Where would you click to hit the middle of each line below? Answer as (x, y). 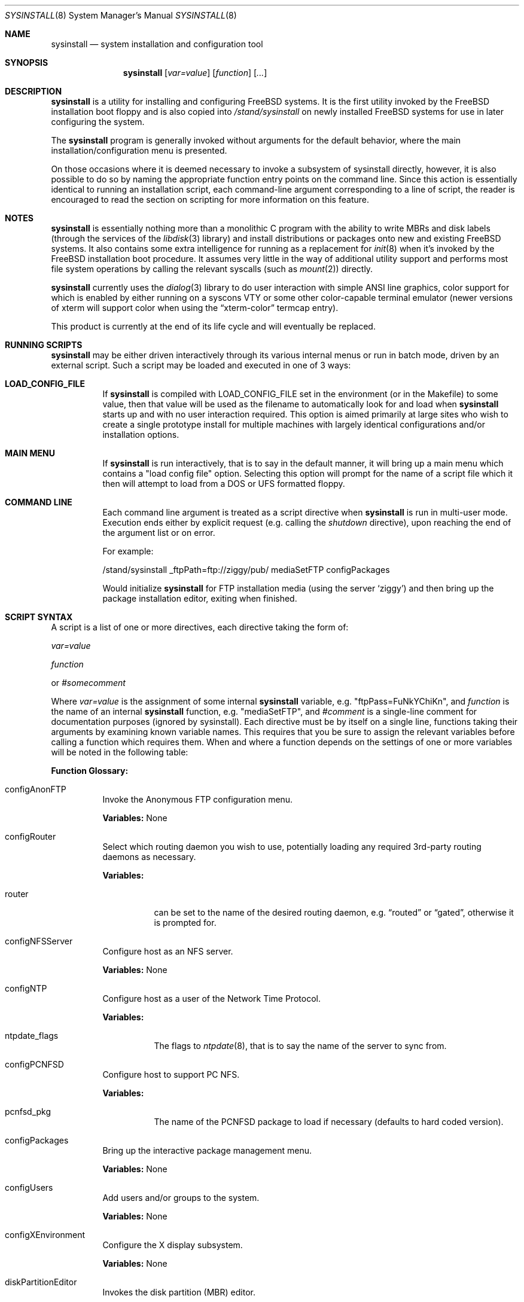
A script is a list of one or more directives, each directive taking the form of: (200, 627)
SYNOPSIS (27, 62)
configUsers (29, 1187)
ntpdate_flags (32, 1036)
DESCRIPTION (33, 91)
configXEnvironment (45, 1235)
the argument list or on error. (159, 533)
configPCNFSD (34, 1064)
